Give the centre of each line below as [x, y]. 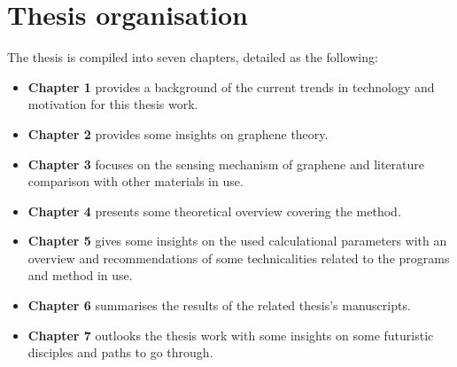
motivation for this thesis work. [113, 104]
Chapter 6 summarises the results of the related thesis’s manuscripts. [219, 305]
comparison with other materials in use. [136, 181]
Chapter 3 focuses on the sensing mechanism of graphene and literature [226, 164]
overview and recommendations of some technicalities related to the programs [239, 258]
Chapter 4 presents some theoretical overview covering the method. [214, 211]
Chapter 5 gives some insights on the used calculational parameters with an [237, 241]
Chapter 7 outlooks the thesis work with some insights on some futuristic [231, 335]
